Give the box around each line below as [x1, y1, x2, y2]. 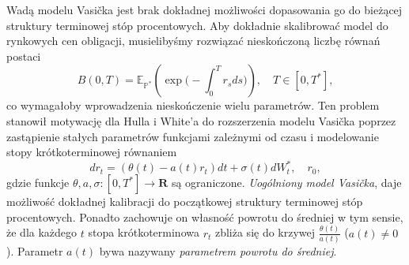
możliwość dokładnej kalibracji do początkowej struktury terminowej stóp [6, 193, 363, 210]
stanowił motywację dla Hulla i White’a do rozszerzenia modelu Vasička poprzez [6, 112, 396, 129]
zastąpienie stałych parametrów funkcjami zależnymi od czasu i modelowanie [6, 128, 379, 144]
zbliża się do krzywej [214, 224, 316, 241]
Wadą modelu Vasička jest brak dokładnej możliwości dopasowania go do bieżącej [6, 2, 403, 17]
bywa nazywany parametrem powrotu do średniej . [99, 243, 337, 259]
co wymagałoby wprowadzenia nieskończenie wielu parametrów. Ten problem [6, 97, 380, 114]
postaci [6, 47, 41, 64]
